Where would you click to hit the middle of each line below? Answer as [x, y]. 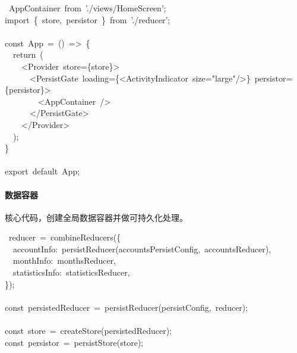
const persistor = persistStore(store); [74, 342]
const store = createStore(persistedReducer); [89, 331]
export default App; [42, 171]
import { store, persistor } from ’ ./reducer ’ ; [88, 19]
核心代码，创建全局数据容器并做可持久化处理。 [96, 217]
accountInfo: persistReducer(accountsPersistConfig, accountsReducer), [142, 249]
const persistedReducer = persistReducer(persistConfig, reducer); [127, 307]
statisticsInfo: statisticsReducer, [71, 272]
